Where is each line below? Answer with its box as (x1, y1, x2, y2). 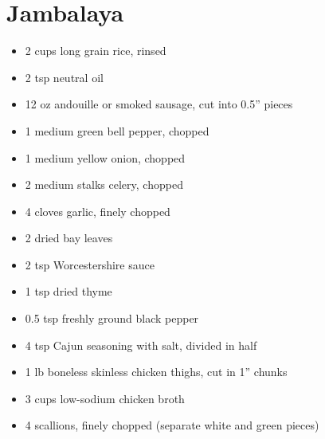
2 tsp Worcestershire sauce (25, 256, 155, 272)
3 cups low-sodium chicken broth (25, 390, 185, 406)
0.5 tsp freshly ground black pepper (25, 310, 199, 327)
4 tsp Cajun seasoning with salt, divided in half (25, 336, 257, 353)
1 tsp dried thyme (25, 283, 112, 300)
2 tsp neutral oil (25, 69, 104, 85)
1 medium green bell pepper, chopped (25, 122, 209, 139)
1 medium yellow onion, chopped (25, 149, 186, 166)
